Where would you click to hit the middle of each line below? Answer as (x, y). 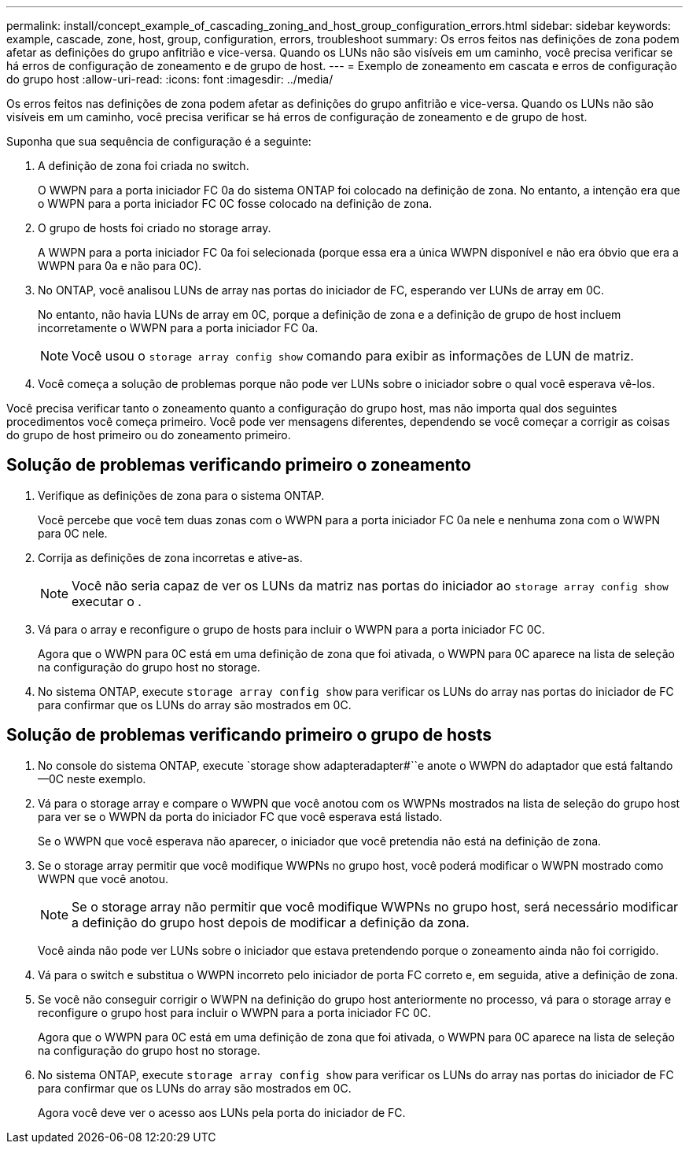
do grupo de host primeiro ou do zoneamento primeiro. (149, 435)
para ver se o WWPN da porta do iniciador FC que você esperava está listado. (240, 816)
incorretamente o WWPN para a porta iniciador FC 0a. (178, 328)
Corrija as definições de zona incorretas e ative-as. (170, 557)
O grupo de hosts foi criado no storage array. (155, 228)
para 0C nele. (73, 533)
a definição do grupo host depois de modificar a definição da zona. (271, 922)
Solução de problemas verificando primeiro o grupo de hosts (249, 735)
